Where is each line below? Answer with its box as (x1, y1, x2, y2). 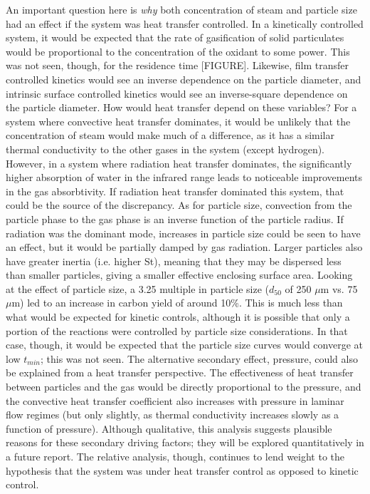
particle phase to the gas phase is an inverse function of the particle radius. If (6, 211, 344, 226)
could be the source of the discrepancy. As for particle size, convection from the (6, 197, 352, 212)
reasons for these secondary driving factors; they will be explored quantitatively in (6, 435, 364, 450)
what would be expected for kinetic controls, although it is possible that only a (6, 309, 350, 324)
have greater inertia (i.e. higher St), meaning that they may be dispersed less (6, 253, 342, 268)
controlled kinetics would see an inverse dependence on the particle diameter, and (6, 71, 361, 86)
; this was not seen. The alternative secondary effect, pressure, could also (41, 351, 358, 366)
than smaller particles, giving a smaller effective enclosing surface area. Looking (6, 267, 353, 282)
